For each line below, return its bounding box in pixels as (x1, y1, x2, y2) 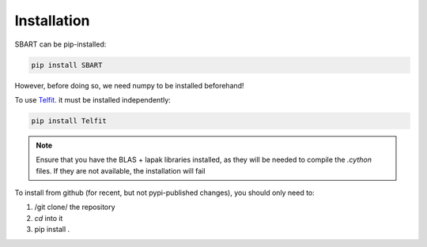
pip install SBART (31, 60, 103, 69)
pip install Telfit (31, 116, 107, 125)
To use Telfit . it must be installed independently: (14, 95, 172, 104)
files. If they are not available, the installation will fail (36, 166, 206, 175)
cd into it (34, 213, 63, 223)
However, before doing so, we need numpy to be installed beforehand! (14, 80, 244, 90)
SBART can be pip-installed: (14, 39, 107, 49)
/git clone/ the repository (34, 202, 115, 212)
